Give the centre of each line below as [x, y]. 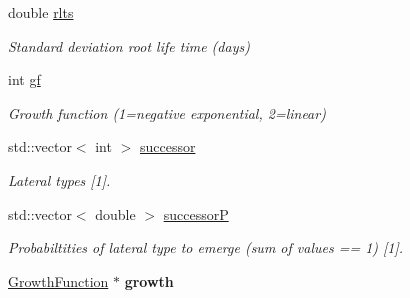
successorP [196, 213]
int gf [24, 79]
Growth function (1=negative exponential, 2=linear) [167, 112]
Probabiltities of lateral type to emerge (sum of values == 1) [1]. [206, 247]
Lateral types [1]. [59, 179]
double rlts [41, 12]
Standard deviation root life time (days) [129, 45]
